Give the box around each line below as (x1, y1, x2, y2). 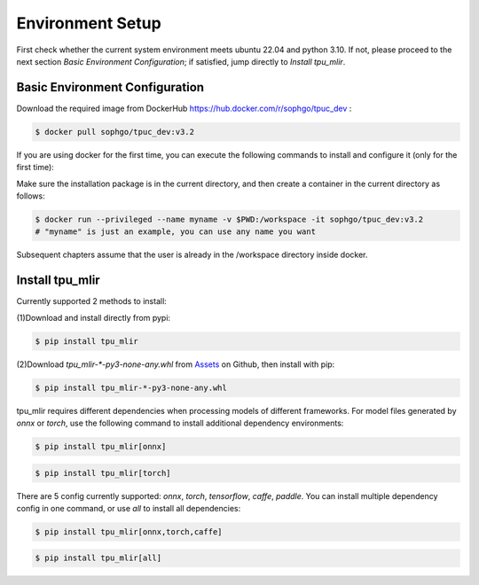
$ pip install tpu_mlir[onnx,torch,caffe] (35, 526, 223, 536)
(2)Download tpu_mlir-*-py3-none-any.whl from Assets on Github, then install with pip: (16, 359, 335, 370)
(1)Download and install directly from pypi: (16, 312, 171, 323)
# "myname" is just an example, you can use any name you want (35, 227, 317, 237)
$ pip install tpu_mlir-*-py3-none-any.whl (35, 382, 228, 393)
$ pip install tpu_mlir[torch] (35, 468, 172, 478)
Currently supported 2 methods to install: (16, 296, 168, 307)
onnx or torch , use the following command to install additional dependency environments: (16, 417, 344, 428)
